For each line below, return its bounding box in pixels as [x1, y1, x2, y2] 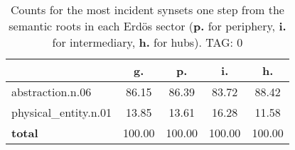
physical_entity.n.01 [11, 104, 112, 120]
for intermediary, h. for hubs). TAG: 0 [52, 34, 243, 50]
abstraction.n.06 [11, 83, 92, 100]
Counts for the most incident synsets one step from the [10, 1, 284, 18]
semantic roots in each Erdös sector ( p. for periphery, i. [9, 18, 286, 34]
